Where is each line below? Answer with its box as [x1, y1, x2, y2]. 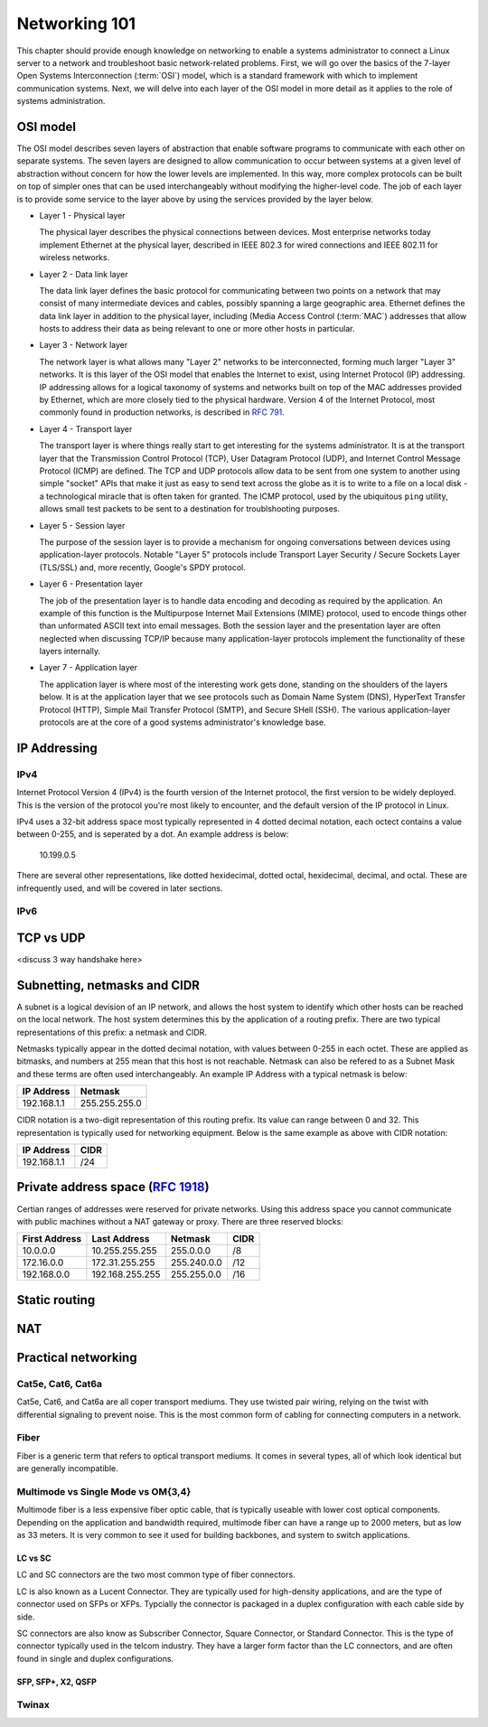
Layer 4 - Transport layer [39, 423, 133, 434]
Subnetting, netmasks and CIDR [16, 977, 201, 993]
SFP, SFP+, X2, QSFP [16, 1676, 97, 1687]
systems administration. [16, 96, 106, 107]
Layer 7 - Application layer [39, 662, 138, 673]
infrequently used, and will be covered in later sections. [16, 882, 223, 894]
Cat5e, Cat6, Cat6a [16, 1377, 103, 1390]
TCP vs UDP [16, 930, 86, 945]
